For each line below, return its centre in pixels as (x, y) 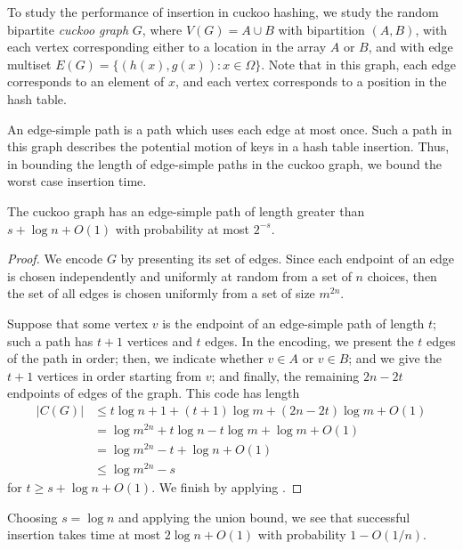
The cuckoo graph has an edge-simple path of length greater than (186, 210)
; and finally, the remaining (285, 375)
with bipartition (321, 29)
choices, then (402, 275)
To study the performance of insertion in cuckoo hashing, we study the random (223, 12)
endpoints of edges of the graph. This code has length (154, 393)
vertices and (159, 340)
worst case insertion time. (77, 181)
